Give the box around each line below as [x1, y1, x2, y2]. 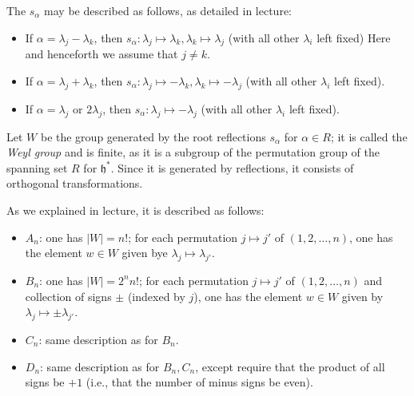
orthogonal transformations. [6, 175, 143, 192]
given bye [121, 244, 168, 261]
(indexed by [127, 287, 185, 304]
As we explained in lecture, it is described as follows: [6, 201, 265, 218]
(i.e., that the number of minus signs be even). [86, 374, 313, 390]
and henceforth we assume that [25, 46, 178, 62]
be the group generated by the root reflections [40, 128, 266, 145]
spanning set [6, 159, 68, 176]
